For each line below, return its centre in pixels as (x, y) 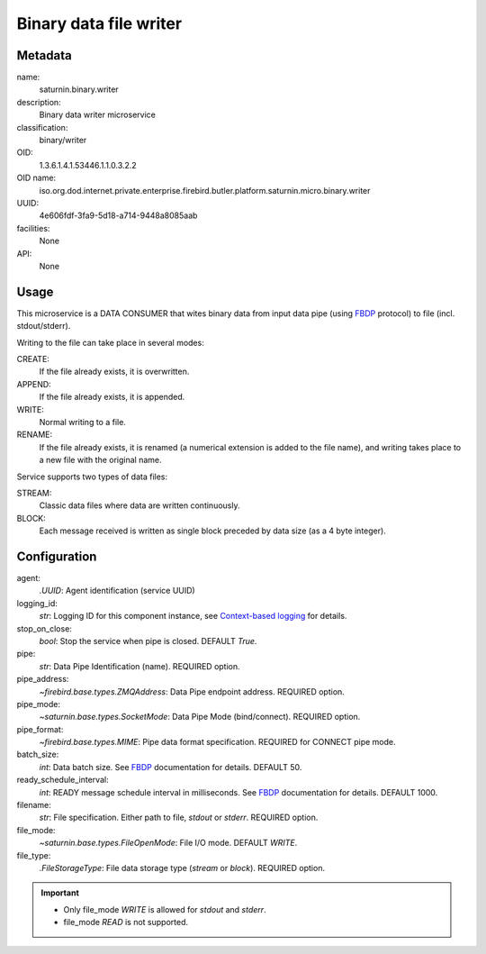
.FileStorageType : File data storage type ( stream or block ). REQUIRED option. (182, 868)
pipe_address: (43, 679)
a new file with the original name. (100, 460)
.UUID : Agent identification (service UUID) (117, 591)
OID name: (36, 178)
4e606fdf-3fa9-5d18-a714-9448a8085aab (118, 215)
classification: (42, 127)
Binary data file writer (99, 23)
